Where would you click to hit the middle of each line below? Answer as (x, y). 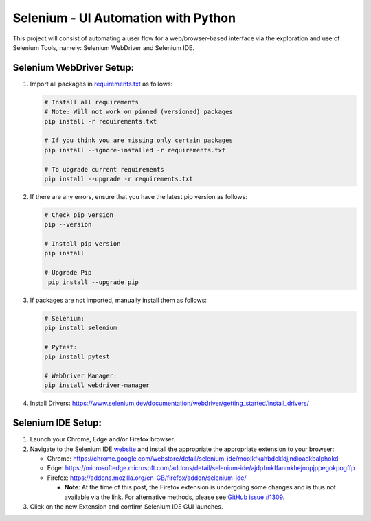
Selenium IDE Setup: (57, 423)
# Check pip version (79, 215)
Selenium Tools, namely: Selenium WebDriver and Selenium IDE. (104, 47)
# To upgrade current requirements (104, 169)
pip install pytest (77, 357)
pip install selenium (81, 328)
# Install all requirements (91, 102)
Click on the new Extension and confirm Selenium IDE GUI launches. (126, 506)
